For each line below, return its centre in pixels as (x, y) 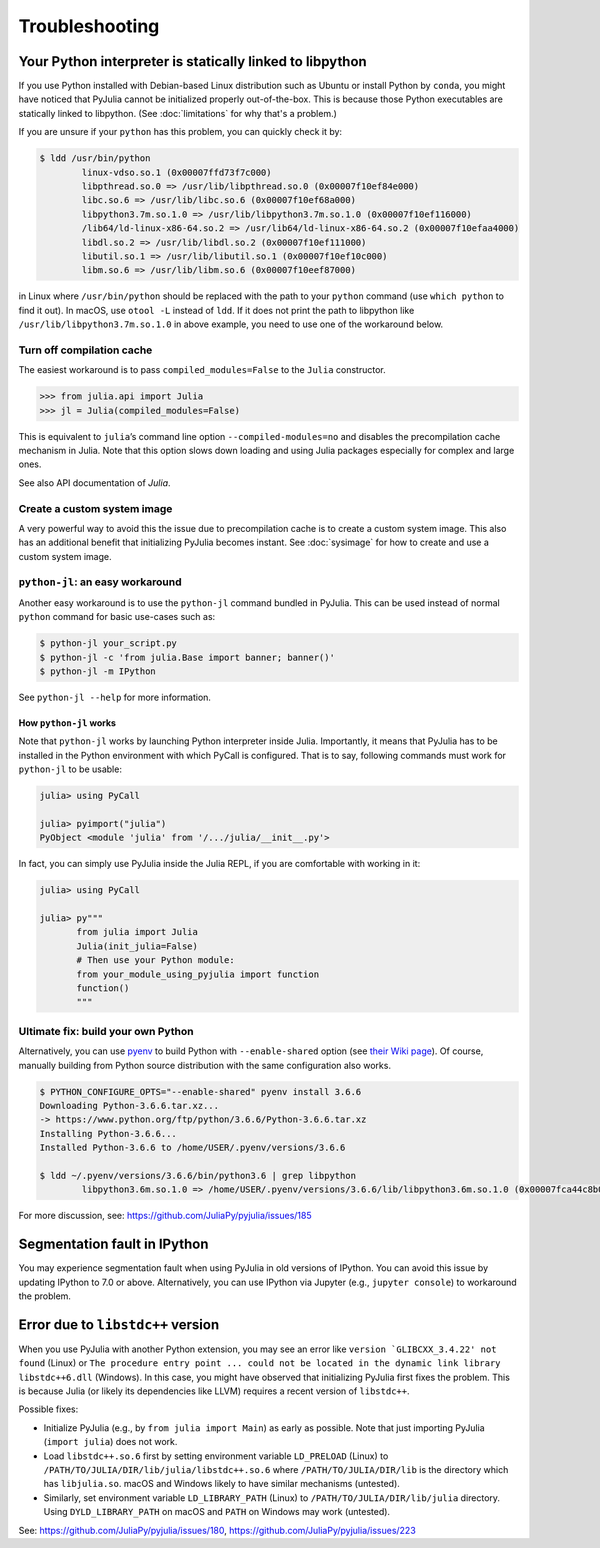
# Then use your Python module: (155, 960)
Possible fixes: (48, 1409)
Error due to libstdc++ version (119, 1324)
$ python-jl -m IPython (98, 671)
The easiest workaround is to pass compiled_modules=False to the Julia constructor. (202, 370)
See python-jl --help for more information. (115, 697)
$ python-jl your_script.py (108, 643)
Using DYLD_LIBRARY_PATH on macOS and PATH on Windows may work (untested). (216, 1512)
